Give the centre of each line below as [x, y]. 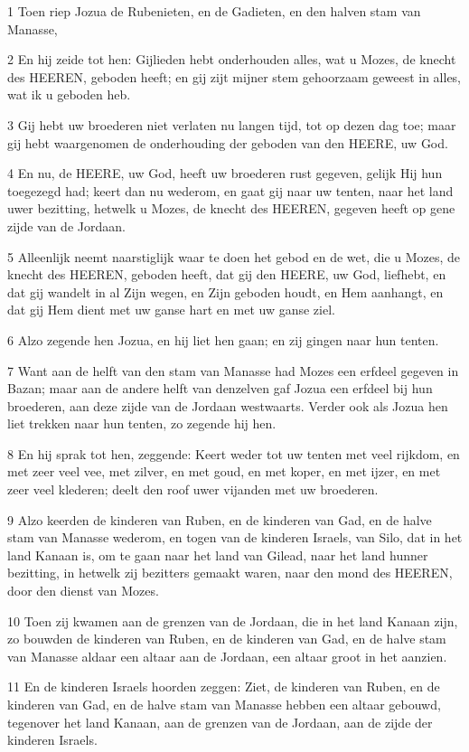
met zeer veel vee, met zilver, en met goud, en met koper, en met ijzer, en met [224, 471]
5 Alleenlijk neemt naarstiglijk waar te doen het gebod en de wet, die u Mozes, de [234, 256]
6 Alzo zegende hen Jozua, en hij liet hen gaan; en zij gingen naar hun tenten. [223, 339]
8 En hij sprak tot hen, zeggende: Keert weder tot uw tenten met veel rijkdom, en [234, 453]
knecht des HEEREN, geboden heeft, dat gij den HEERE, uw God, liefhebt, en [227, 274]
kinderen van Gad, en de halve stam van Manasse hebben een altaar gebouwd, [224, 704]
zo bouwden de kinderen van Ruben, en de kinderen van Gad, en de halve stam [227, 639]
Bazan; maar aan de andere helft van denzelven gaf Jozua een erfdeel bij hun [220, 388]
